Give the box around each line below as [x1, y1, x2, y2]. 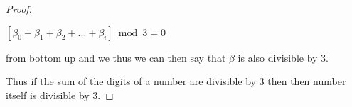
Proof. [6, 1, 32, 16]
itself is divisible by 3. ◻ [6, 87, 114, 102]
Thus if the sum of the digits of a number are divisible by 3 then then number [6, 74, 346, 89]
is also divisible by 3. [238, 50, 329, 64]
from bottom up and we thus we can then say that [6, 50, 226, 64]
